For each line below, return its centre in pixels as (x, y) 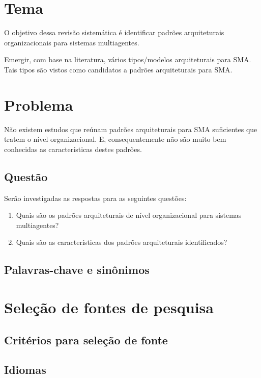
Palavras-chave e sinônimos (77, 270)
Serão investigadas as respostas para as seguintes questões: (95, 198)
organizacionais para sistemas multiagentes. (72, 42)
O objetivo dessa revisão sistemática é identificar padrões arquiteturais (114, 32)
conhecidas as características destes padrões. (73, 149)
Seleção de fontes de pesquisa (109, 307)
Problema (39, 104)
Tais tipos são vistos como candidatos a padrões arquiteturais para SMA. (118, 69)
